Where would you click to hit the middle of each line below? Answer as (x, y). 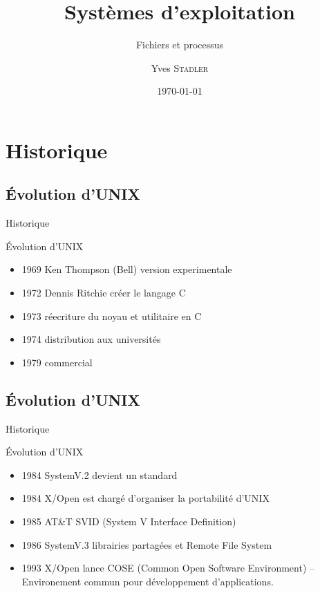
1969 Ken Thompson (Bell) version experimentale (127, 269)
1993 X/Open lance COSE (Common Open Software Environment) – (168, 568)
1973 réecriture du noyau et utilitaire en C (112, 316)
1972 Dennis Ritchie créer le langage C (104, 293)
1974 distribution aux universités (91, 339)
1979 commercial (57, 362)
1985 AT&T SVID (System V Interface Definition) (129, 521)
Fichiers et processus (180, 45)
